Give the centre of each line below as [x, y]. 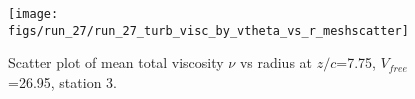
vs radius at [276, 62]
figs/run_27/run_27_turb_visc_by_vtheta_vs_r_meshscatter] [208, 30]
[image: [33, 14]
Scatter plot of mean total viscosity [116, 62]
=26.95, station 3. [62, 81]
